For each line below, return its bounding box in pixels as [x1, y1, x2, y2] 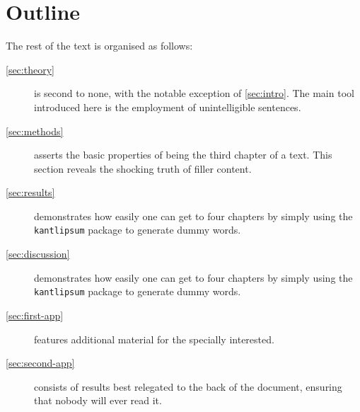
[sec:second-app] [6, 355, 75, 370]
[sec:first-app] [6, 307, 64, 322]
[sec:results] [6, 185, 55, 200]
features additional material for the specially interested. [34, 331, 274, 346]
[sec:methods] [6, 123, 64, 138]
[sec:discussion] [6, 246, 70, 261]
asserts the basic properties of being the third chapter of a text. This [34, 147, 332, 162]
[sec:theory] [6, 62, 54, 76]
